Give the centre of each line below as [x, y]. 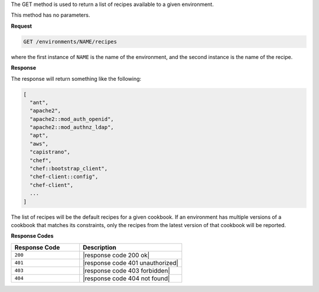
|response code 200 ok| [116, 255]
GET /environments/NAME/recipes [70, 42]
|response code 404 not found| [126, 278]
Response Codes [32, 236]
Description [100, 247]
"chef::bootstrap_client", [69, 169]
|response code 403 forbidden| [127, 270]
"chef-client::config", [64, 177]
